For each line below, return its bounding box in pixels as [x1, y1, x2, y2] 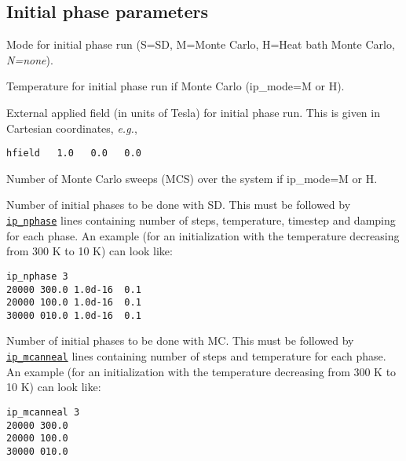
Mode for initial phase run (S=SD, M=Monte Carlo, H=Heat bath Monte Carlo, [6, 36, 395, 53]
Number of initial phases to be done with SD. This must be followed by [6, 196, 351, 213]
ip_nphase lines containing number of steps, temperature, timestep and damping [6, 212, 396, 229]
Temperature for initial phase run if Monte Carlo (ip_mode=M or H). [6, 78, 345, 94]
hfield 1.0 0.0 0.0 [6, 148, 141, 159]
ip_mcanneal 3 [6, 406, 80, 418]
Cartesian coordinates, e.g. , [6, 119, 137, 136]
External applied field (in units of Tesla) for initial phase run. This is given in [6, 104, 380, 120]
